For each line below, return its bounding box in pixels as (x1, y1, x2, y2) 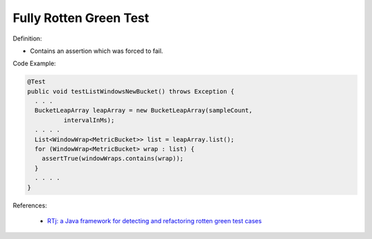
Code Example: (12, 59, 56, 68)
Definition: (12, 34, 43, 43)
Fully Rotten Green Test (12, 10, 149, 25)
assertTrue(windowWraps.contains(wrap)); (41, 155, 184, 163)
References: (12, 201, 48, 209)
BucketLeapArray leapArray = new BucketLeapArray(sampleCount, (34, 106, 253, 115)
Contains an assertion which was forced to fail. (30, 47, 163, 55)
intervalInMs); (63, 116, 115, 124)
